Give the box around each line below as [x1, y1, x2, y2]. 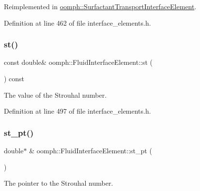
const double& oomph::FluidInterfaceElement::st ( [4, 57, 153, 67]
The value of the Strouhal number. [4, 89, 107, 100]
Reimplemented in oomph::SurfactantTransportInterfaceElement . [4, 1, 197, 11]
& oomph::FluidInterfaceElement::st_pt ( [29, 146, 152, 155]
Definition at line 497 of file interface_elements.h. [4, 106, 151, 116]
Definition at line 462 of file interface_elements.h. [4, 17, 151, 28]
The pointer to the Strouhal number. [4, 178, 113, 188]
